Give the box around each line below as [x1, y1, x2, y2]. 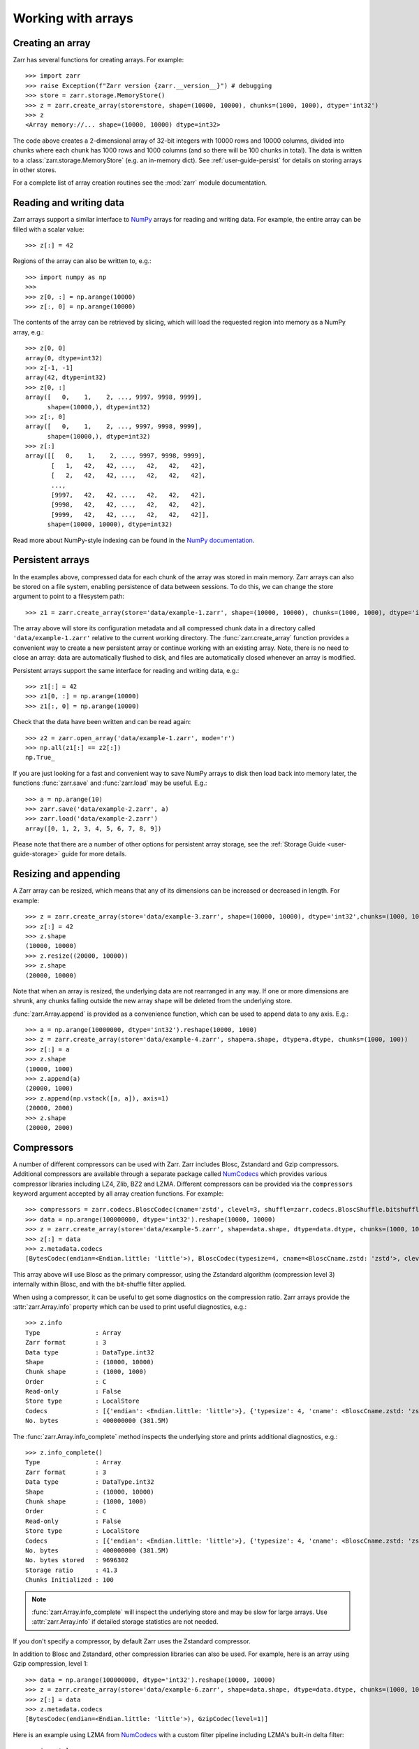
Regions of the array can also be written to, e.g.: [13, 257, 152, 265]
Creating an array [13, 37, 91, 49]
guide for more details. [61, 850, 127, 858]
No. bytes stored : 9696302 [25, 1557, 129, 1564]
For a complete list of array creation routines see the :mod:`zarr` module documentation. [13, 178, 267, 187]
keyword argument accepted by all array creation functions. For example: [13, 1189, 224, 1198]
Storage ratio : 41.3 [25, 1566, 118, 1574]
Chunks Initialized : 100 [25, 1576, 115, 1584]
